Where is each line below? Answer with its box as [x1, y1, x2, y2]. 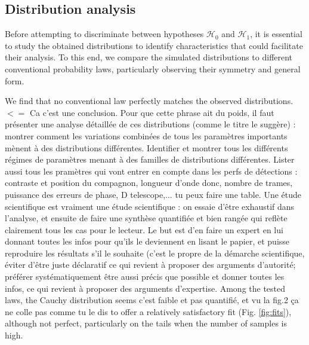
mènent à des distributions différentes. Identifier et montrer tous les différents [5, 141, 288, 154]
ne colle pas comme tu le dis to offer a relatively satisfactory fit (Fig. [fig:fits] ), [5, 305, 292, 317]
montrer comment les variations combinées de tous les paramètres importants [5, 129, 288, 142]
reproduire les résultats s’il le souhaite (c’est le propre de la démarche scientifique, [5, 246, 305, 259]
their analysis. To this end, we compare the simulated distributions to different [5, 51, 293, 63]
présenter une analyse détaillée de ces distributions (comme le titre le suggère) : [5, 118, 296, 130]
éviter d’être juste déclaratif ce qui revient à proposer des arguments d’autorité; [5, 258, 296, 271]
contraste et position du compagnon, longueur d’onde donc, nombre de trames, [5, 176, 293, 189]
